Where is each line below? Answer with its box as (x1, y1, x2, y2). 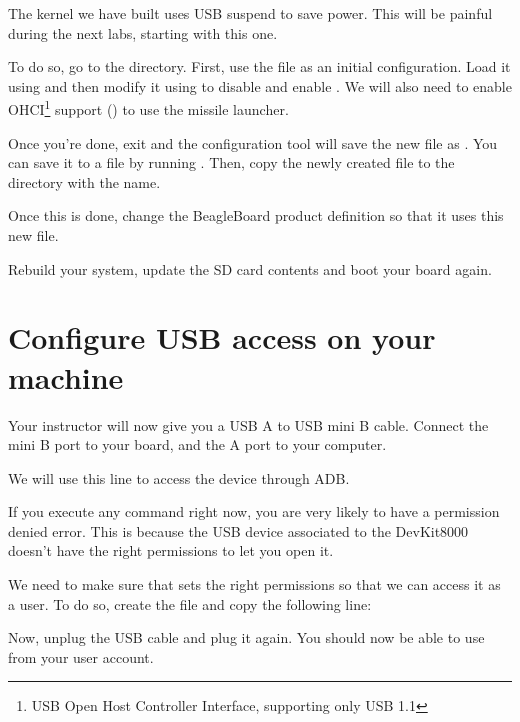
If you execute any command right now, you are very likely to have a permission (8, 501, 500, 522)
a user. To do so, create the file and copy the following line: (8, 593, 372, 614)
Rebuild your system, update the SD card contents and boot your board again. (8, 258, 492, 279)
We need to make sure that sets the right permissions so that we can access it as (8, 574, 501, 595)
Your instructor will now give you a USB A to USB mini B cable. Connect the (8, 414, 489, 435)
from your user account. (8, 646, 154, 667)
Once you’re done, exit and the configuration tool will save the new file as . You (8, 132, 498, 153)
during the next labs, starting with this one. (8, 22, 278, 43)
